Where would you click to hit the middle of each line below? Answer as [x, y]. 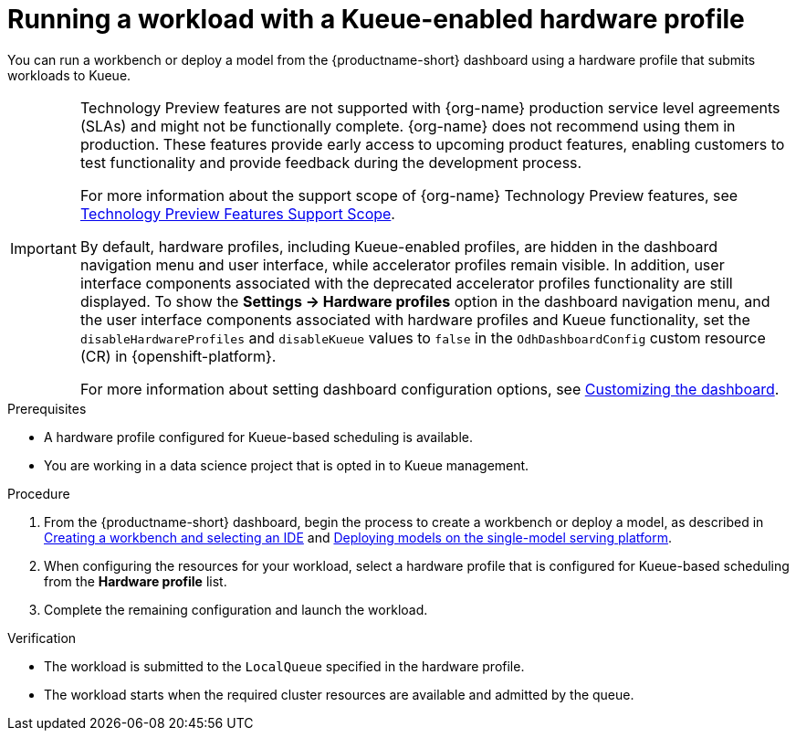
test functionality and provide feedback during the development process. [331, 162]
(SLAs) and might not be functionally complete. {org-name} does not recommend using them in [408, 126]
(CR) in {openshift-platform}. [178, 356]
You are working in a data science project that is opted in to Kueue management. [287, 465]
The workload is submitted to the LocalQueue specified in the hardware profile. [284, 666]
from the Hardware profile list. [136, 581]
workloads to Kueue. [69, 75]
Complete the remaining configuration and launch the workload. [236, 609]
